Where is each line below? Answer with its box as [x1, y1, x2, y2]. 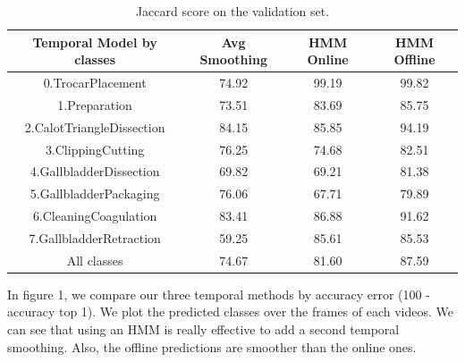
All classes [66, 250, 123, 269]
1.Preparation [57, 95, 132, 114]
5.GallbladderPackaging [30, 184, 160, 203]
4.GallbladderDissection [30, 162, 160, 181]
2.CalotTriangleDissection [24, 117, 165, 136]
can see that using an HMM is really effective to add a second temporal [7, 320, 400, 339]
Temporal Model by [32, 32, 157, 51]
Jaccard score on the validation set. [135, 2, 330, 20]
